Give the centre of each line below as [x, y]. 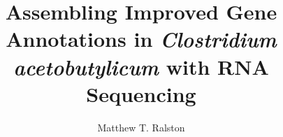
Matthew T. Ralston [141, 127]
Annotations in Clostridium [141, 39]
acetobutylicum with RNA [141, 66]
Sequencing [141, 93]
